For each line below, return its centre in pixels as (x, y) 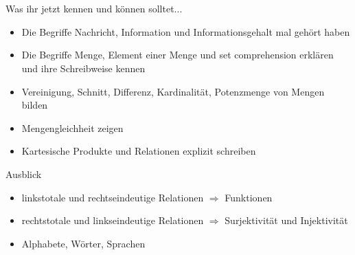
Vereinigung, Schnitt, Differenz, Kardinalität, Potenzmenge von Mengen (173, 91)
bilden (35, 105)
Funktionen (249, 197)
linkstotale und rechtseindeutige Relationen (113, 197)
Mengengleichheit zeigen (72, 127)
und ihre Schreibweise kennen (83, 68)
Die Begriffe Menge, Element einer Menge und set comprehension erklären (177, 55)
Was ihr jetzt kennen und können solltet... (94, 9)
